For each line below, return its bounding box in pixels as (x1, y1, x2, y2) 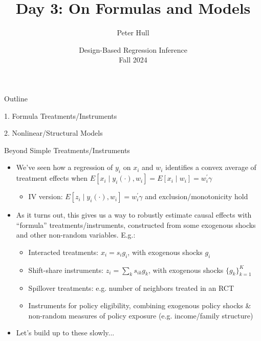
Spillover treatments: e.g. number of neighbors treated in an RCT (28, 283, 234, 293)
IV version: (28, 191, 63, 202)
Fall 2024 (119, 54, 147, 65)
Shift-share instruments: (28, 264, 104, 275)
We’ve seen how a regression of (16, 162, 113, 173)
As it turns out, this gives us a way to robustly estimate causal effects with (16, 209, 252, 220)
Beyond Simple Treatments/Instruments (4, 144, 130, 155)
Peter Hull (117, 27, 149, 38)
